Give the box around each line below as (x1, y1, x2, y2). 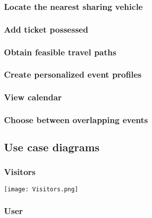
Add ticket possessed (4, 23, 88, 35)
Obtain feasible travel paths (4, 45, 116, 58)
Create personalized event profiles (4, 68, 142, 81)
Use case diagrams (4, 139, 100, 155)
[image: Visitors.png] (4, 186, 78, 193)
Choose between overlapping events (4, 114, 148, 126)
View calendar (4, 91, 62, 103)
